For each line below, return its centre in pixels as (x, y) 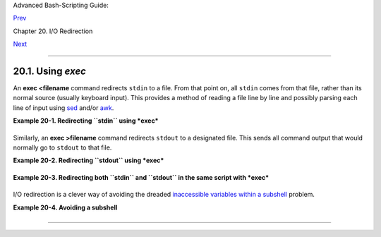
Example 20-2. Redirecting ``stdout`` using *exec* (89, 160)
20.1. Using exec (49, 71)
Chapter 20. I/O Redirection (53, 31)
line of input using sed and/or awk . (64, 108)
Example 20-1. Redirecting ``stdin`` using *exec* (86, 121)
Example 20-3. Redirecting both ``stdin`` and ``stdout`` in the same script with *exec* (141, 177)
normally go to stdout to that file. (62, 147)
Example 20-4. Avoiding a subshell (65, 207)
